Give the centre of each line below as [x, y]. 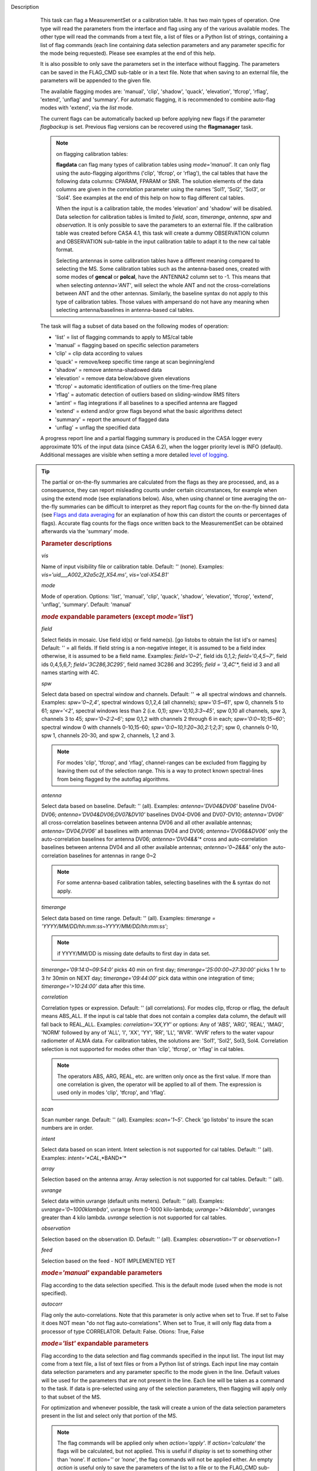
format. [65, 249]
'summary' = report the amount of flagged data [112, 419]
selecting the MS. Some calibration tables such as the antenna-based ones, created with [163, 268]
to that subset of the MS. [71, 1397]
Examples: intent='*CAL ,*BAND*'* [84, 1158]
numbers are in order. [68, 1128]
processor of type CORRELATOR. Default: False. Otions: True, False [123, 1331]
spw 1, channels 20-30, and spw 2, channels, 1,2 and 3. [108, 735]
